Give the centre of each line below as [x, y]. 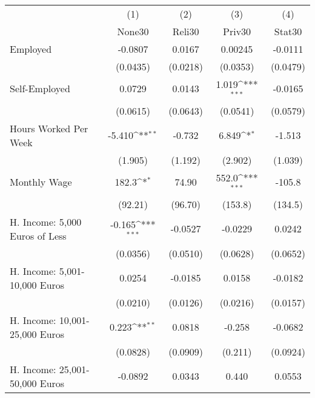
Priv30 [237, 31]
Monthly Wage [41, 182]
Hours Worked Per [49, 128]
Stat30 [288, 31]
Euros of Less [38, 235]
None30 [133, 31]
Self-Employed [40, 89]
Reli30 [186, 31]
